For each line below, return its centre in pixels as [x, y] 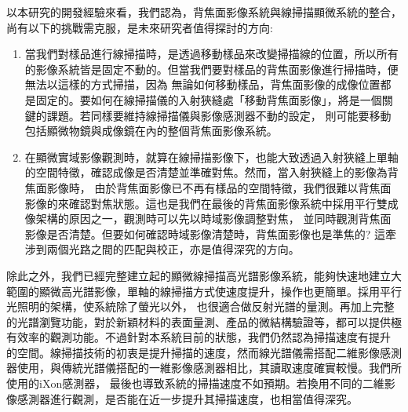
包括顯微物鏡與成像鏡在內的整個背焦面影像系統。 [151, 131]
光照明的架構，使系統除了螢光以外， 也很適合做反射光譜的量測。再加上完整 [200, 306]
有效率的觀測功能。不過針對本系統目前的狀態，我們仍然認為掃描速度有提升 [199, 337]
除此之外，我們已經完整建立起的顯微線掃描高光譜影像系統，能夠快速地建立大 [204, 275]
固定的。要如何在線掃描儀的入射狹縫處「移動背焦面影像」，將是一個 [209, 99]
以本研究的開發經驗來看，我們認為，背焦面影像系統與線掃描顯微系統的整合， [204, 12]
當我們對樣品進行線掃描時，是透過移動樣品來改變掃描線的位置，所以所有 [211, 54]
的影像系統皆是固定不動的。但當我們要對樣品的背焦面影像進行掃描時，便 [211, 69]
